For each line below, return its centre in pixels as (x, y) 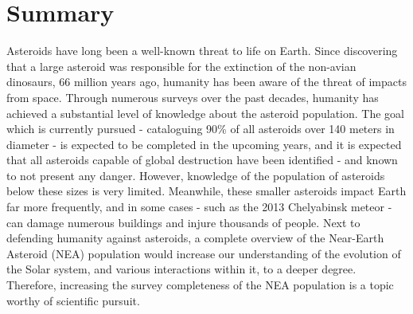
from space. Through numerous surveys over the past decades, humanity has (193, 97)
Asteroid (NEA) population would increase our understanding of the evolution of (204, 253)
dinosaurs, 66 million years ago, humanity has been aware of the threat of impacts (206, 82)
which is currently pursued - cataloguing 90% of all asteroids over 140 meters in (201, 129)
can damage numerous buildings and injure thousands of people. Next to (183, 222)
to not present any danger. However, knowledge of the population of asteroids (196, 175)
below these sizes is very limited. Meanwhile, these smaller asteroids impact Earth (206, 191)
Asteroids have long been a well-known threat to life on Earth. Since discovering (202, 51)
